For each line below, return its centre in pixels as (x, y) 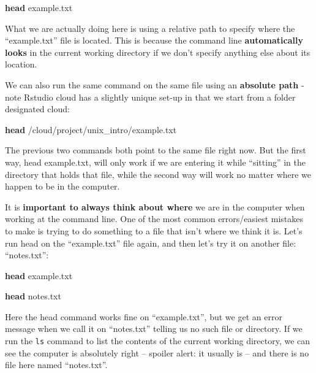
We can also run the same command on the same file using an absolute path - (155, 84)
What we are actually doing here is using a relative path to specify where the (150, 28)
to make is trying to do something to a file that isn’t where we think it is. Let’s (154, 230)
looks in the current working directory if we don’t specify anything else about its (158, 52)
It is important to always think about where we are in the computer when (155, 206)
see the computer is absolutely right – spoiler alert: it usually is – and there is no (157, 352)
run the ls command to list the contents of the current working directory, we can (158, 341)
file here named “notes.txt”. (56, 365)
